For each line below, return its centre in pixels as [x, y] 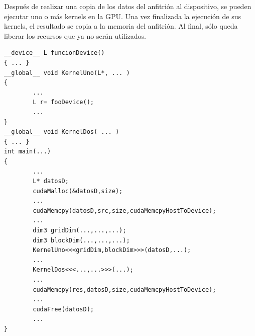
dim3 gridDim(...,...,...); [80, 231]
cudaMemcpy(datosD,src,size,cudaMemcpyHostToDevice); [124, 211]
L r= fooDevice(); [63, 102]
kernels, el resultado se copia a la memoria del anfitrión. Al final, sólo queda [121, 26]
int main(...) [28, 152]
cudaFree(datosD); [63, 309]
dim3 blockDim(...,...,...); [81, 240]
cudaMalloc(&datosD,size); [78, 191]
